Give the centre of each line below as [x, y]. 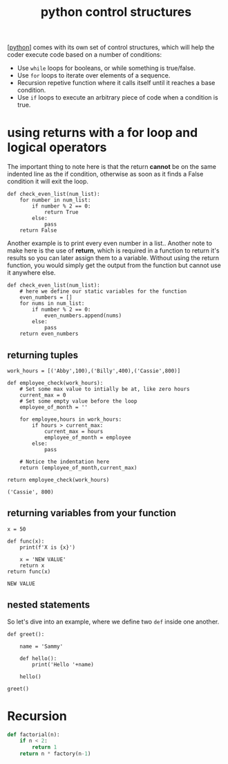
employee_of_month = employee [87, 437]
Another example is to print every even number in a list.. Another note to [110, 244]
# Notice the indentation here [65, 462]
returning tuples [43, 355]
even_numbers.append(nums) [83, 316]
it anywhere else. [31, 273]
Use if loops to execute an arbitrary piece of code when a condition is [118, 98]
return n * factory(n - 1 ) [55, 754]
